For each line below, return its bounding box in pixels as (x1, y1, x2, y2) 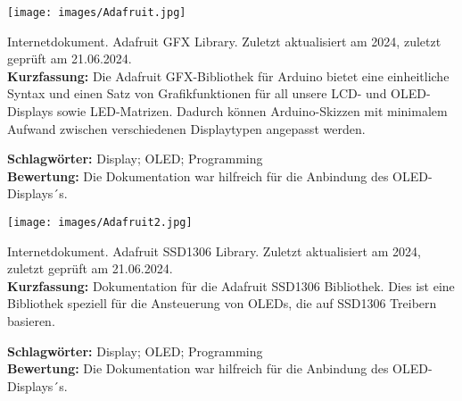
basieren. (7, 312, 55, 330)
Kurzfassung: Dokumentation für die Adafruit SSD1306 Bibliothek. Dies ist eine (7, 276, 455, 295)
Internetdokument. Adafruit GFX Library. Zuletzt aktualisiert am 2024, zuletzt (7, 31, 441, 50)
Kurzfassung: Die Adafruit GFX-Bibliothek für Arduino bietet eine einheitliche (7, 66, 450, 85)
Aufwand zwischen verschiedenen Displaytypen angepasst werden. (7, 119, 366, 138)
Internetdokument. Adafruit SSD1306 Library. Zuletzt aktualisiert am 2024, (7, 241, 421, 260)
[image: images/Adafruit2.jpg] (7, 216, 193, 229)
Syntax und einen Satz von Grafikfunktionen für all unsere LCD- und (7, 84, 387, 103)
